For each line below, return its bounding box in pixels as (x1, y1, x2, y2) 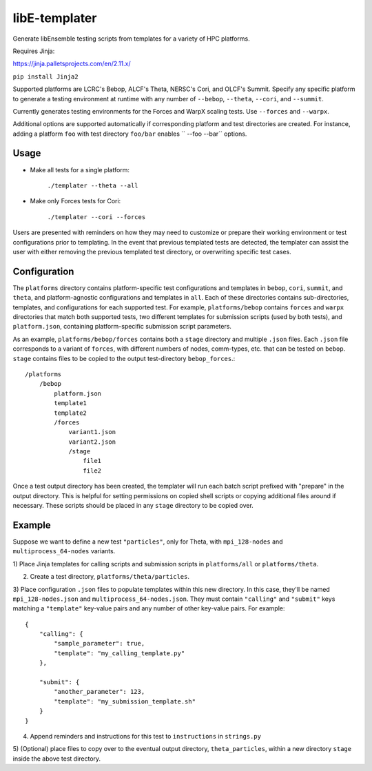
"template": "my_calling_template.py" (54, 649, 185, 657)
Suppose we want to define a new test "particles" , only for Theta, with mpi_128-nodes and (12, 537, 283, 546)
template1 (54, 400, 87, 407)
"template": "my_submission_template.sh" (54, 697, 196, 706)
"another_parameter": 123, (54, 688, 145, 696)
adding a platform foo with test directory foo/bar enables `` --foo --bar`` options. (12, 130, 247, 138)
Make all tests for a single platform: (30, 165, 130, 174)
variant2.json (68, 438, 116, 446)
